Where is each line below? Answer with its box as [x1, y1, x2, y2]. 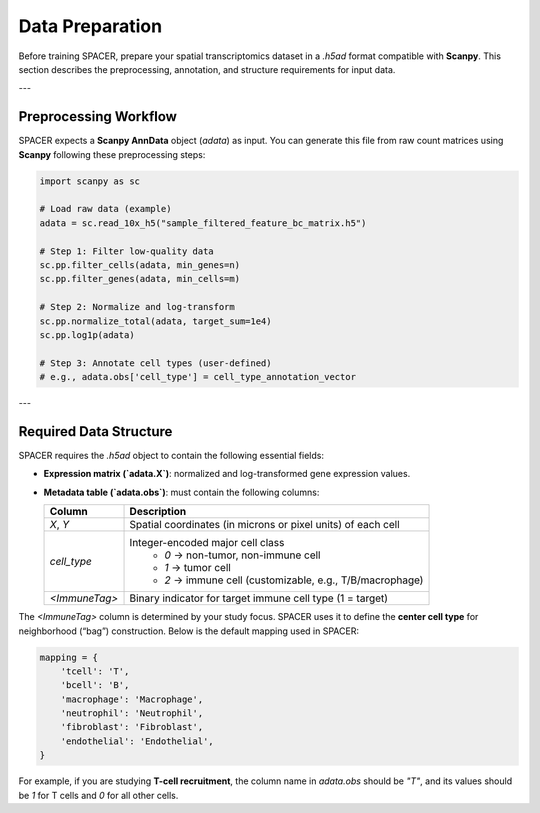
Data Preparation [18, 15, 163, 37]
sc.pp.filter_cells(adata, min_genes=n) [39, 259, 240, 270]
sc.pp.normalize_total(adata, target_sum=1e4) [39, 315, 272, 327]
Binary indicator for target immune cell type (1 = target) [129, 591, 389, 605]
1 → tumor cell [164, 561, 232, 575]
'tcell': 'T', [60, 665, 130, 677]
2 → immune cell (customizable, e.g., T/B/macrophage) [164, 573, 424, 587]
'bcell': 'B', [60, 680, 130, 691]
